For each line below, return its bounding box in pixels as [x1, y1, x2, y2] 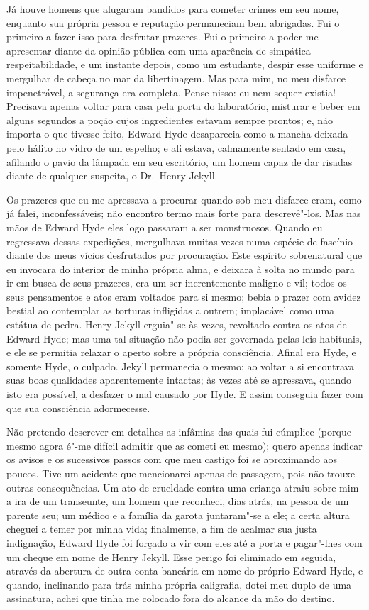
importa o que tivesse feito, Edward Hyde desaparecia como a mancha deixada [6, 126, 348, 141]
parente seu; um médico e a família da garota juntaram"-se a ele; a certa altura [6, 507, 350, 522]
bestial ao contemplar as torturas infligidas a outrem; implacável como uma [6, 303, 335, 318]
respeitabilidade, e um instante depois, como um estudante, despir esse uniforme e [6, 57, 363, 72]
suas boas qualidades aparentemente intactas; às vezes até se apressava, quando [6, 372, 352, 387]
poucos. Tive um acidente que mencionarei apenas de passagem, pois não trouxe [6, 466, 356, 480]
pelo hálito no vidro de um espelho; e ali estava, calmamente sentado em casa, [6, 140, 346, 155]
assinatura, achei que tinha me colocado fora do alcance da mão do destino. [6, 591, 335, 606]
